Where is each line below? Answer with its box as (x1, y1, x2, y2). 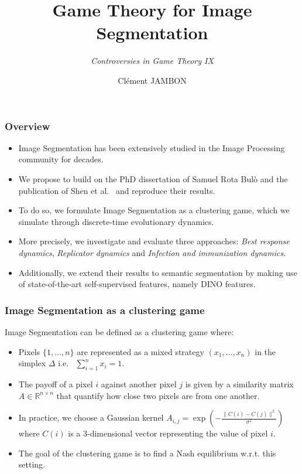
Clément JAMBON (118, 74, 187, 86)
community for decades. (18, 153, 104, 165)
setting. (18, 458, 45, 470)
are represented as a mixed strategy (77, 345, 204, 357)
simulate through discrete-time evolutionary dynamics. (18, 215, 214, 227)
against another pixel (101, 377, 177, 390)
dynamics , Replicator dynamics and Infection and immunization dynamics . (18, 246, 286, 258)
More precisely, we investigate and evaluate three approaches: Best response (18, 235, 290, 247)
